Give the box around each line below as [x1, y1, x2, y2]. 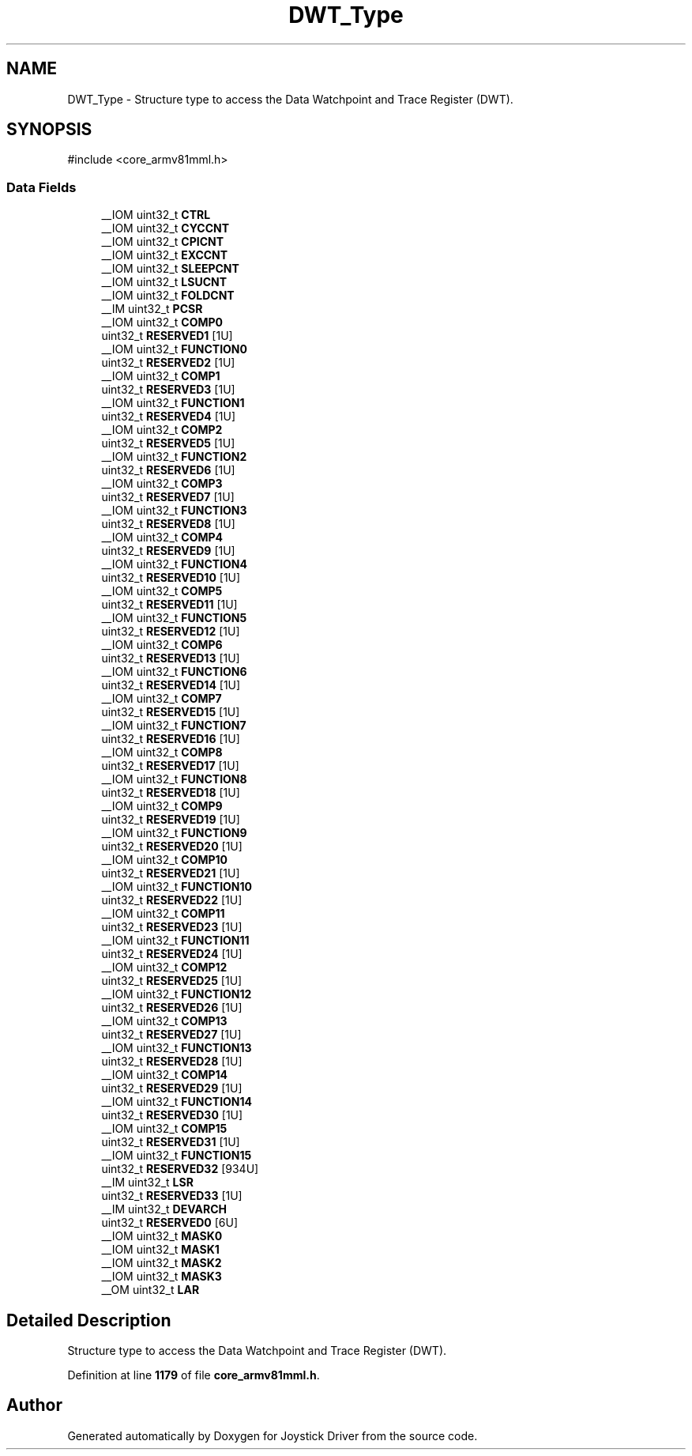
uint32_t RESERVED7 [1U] [101, 490, 235, 504]
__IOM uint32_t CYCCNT [101, 221, 230, 236]
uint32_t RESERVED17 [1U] [101, 759, 239, 773]
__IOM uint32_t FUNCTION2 [101, 450, 247, 464]
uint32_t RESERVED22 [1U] [101, 893, 243, 907]
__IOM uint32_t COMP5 [101, 584, 223, 598]
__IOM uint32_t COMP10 [101, 853, 228, 867]
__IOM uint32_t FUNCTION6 [101, 665, 247, 679]
